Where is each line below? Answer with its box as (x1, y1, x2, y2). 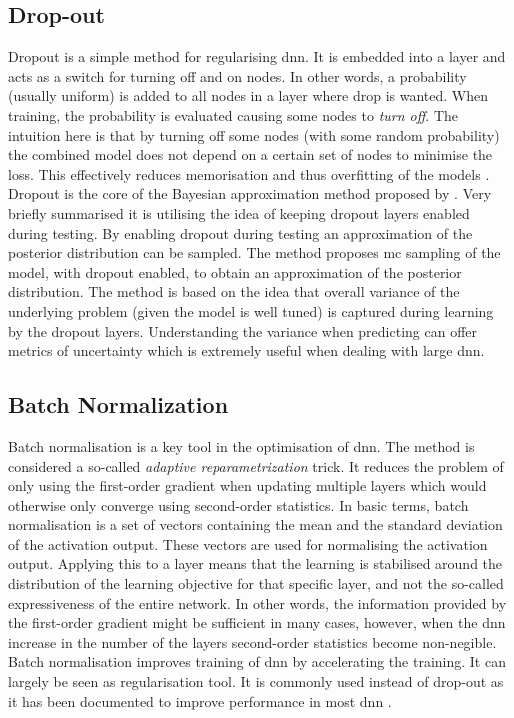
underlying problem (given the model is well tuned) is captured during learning (8, 300, 494, 321)
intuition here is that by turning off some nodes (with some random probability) (8, 124, 500, 145)
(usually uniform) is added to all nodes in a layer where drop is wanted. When (8, 85, 488, 106)
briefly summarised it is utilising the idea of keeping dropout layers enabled (8, 202, 470, 223)
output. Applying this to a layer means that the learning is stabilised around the (8, 553, 503, 574)
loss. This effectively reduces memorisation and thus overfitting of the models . (8, 163, 490, 184)
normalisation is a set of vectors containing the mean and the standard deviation (8, 514, 503, 535)
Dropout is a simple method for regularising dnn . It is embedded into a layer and (8, 46, 506, 67)
